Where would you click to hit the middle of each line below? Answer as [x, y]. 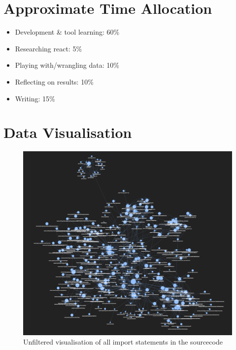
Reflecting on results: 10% [54, 81]
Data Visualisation [68, 132]
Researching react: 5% [49, 48]
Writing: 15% [35, 98]
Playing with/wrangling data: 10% [67, 65]
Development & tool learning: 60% [67, 32]
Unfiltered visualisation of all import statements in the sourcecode [123, 342]
